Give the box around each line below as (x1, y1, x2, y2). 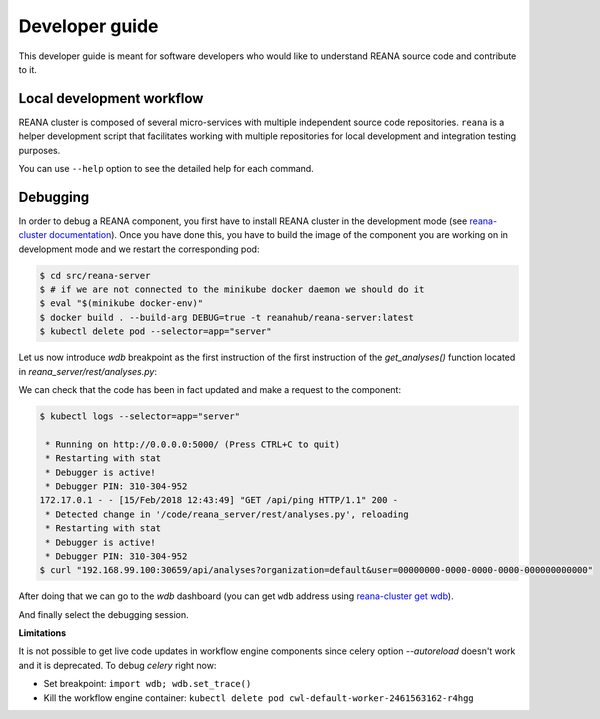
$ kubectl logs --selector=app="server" (39, 411, 240, 422)
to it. (18, 63, 37, 75)
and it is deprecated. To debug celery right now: (18, 659, 217, 671)
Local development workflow (18, 90, 204, 107)
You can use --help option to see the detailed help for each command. (18, 163, 314, 175)
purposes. (18, 144, 61, 156)
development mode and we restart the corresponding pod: (18, 243, 260, 255)
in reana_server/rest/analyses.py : (18, 365, 157, 377)
